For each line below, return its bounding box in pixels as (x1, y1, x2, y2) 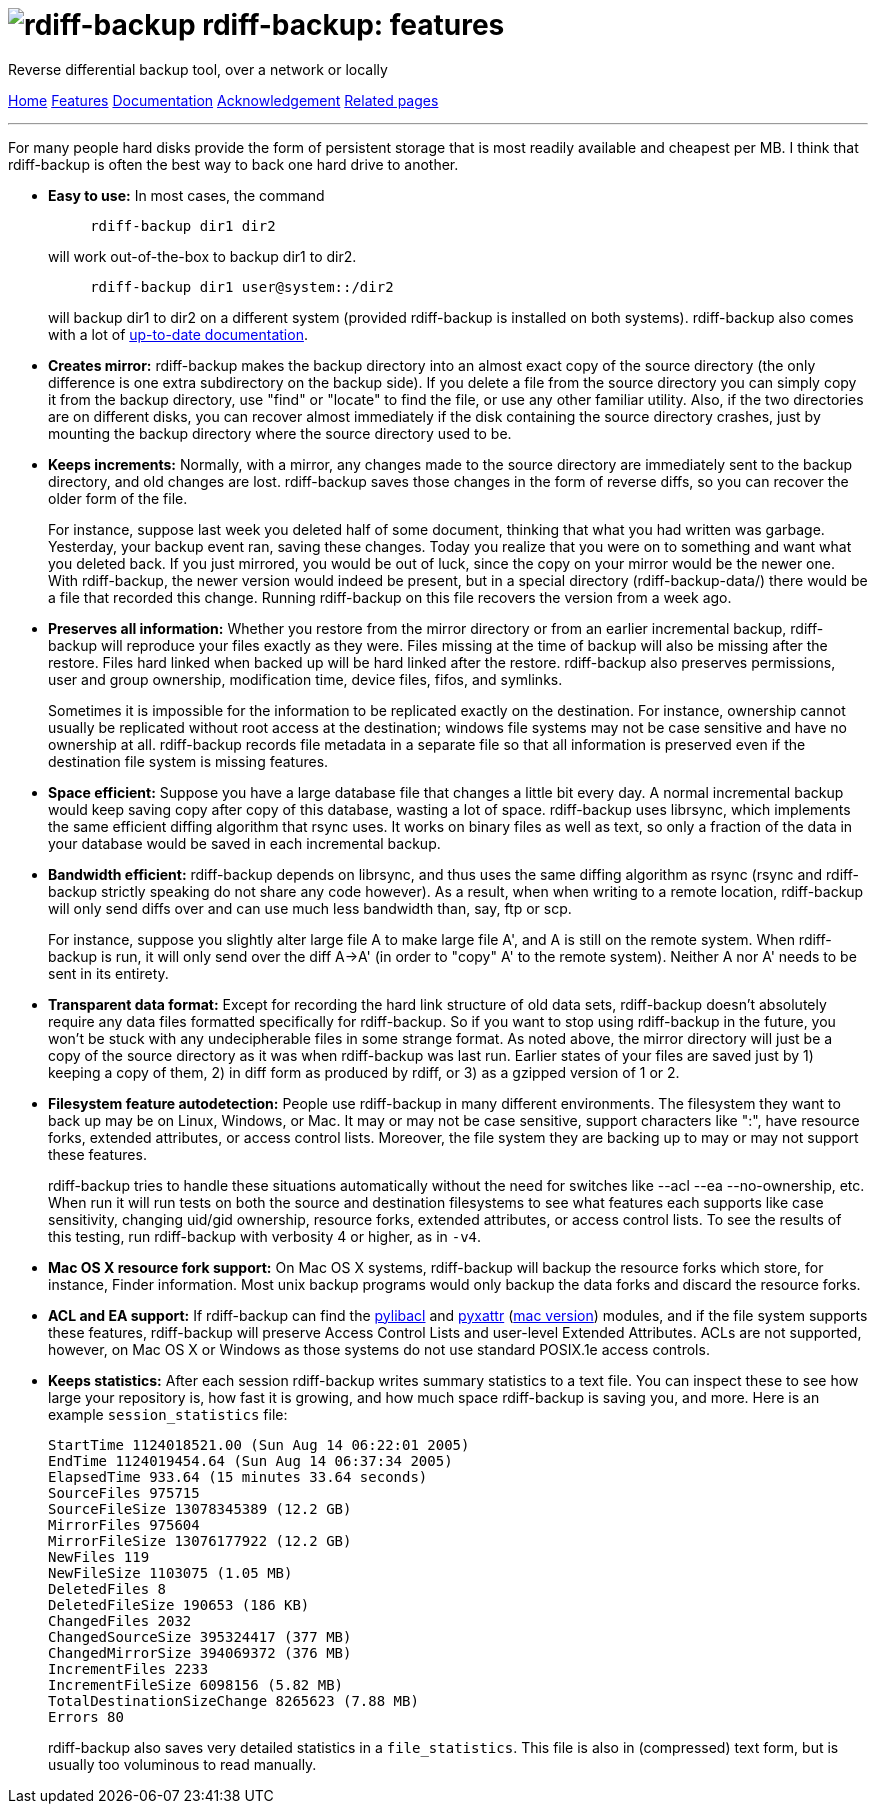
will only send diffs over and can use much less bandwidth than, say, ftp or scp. (48, 899, 572, 917)
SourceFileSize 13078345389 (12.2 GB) (48, 1500, 352, 1517)
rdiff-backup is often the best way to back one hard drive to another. (8, 155, 459, 173)
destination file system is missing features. (48, 752, 329, 770)
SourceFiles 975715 (48, 1484, 200, 1501)
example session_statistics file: (48, 1405, 288, 1423)
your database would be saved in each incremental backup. (48, 834, 441, 852)
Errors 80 (48, 1708, 124, 1725)
